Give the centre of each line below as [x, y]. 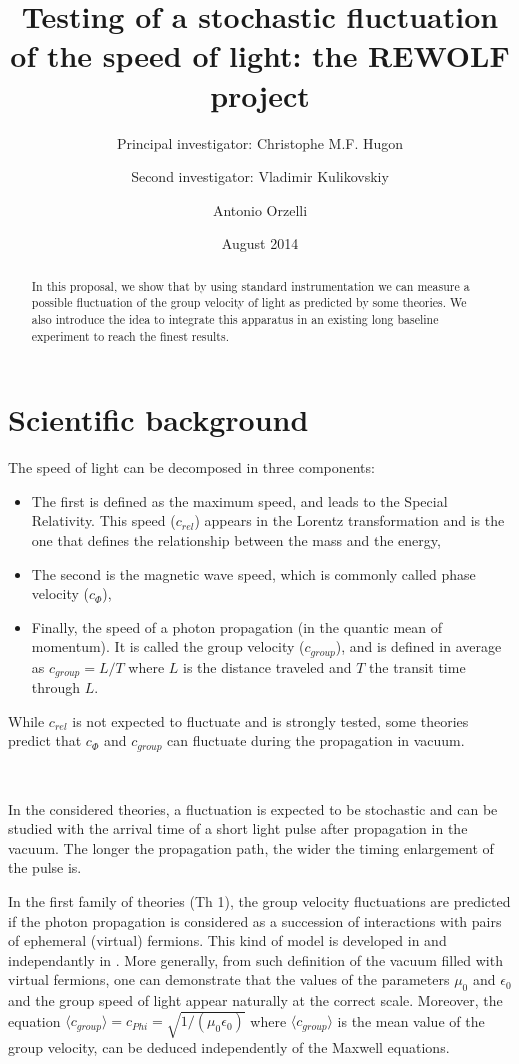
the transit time [417, 666]
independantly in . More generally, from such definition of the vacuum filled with [255, 959]
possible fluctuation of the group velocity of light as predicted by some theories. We [249, 302]
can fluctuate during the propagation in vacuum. [316, 740]
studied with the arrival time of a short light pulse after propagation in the [238, 828]
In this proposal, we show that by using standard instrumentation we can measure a [250, 285]
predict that [45, 740]
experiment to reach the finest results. [130, 335]
